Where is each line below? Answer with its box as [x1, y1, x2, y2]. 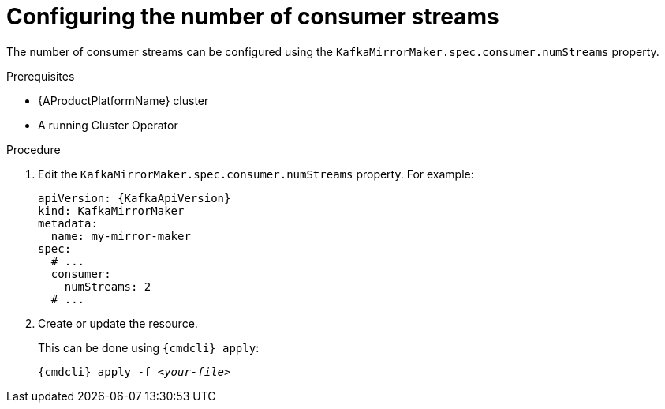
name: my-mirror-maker [50, 229, 191, 242]
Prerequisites [6, 69, 75, 83]
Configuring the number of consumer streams [6, 3, 499, 30]
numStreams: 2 [64, 280, 151, 293]
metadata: [38, 216, 98, 230]
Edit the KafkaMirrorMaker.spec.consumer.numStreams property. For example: [38, 167, 474, 181]
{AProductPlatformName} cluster [38, 93, 209, 107]
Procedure [6, 142, 61, 156]
